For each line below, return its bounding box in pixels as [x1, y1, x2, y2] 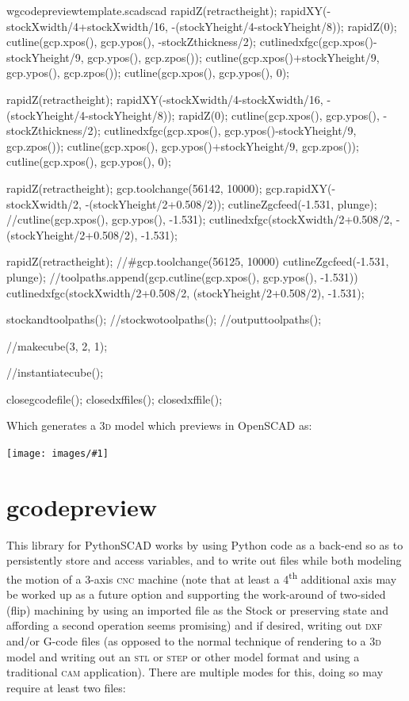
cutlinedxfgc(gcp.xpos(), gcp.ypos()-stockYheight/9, [104, 122, 357, 139]
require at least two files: [6, 679, 126, 695]
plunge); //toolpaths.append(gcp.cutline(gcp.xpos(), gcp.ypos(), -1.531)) [6, 268, 358, 285]
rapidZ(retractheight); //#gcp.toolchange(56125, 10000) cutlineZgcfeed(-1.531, [6, 253, 389, 270]
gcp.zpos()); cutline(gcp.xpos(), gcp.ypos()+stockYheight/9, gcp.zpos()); [6, 137, 359, 154]
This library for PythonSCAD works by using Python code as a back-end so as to [6, 536, 403, 553]
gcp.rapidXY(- [266, 179, 336, 196]
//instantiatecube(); [6, 364, 104, 381]
